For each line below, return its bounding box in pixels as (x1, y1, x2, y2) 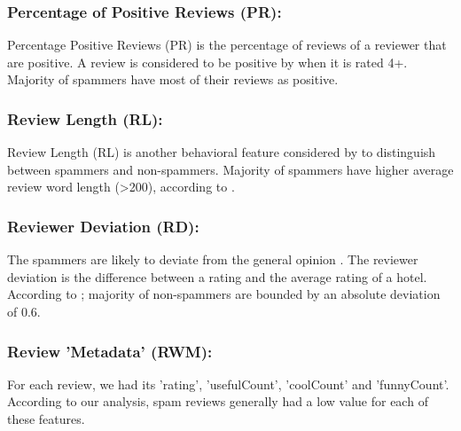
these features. (7, 410, 85, 427)
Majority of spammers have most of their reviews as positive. (7, 70, 339, 89)
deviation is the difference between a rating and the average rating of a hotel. (7, 267, 427, 286)
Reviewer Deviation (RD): (7, 215, 199, 237)
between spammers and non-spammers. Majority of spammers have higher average (7, 160, 454, 178)
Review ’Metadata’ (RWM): (7, 340, 213, 362)
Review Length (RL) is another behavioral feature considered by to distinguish (7, 143, 436, 161)
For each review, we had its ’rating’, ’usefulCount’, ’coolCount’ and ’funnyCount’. (7, 374, 449, 393)
